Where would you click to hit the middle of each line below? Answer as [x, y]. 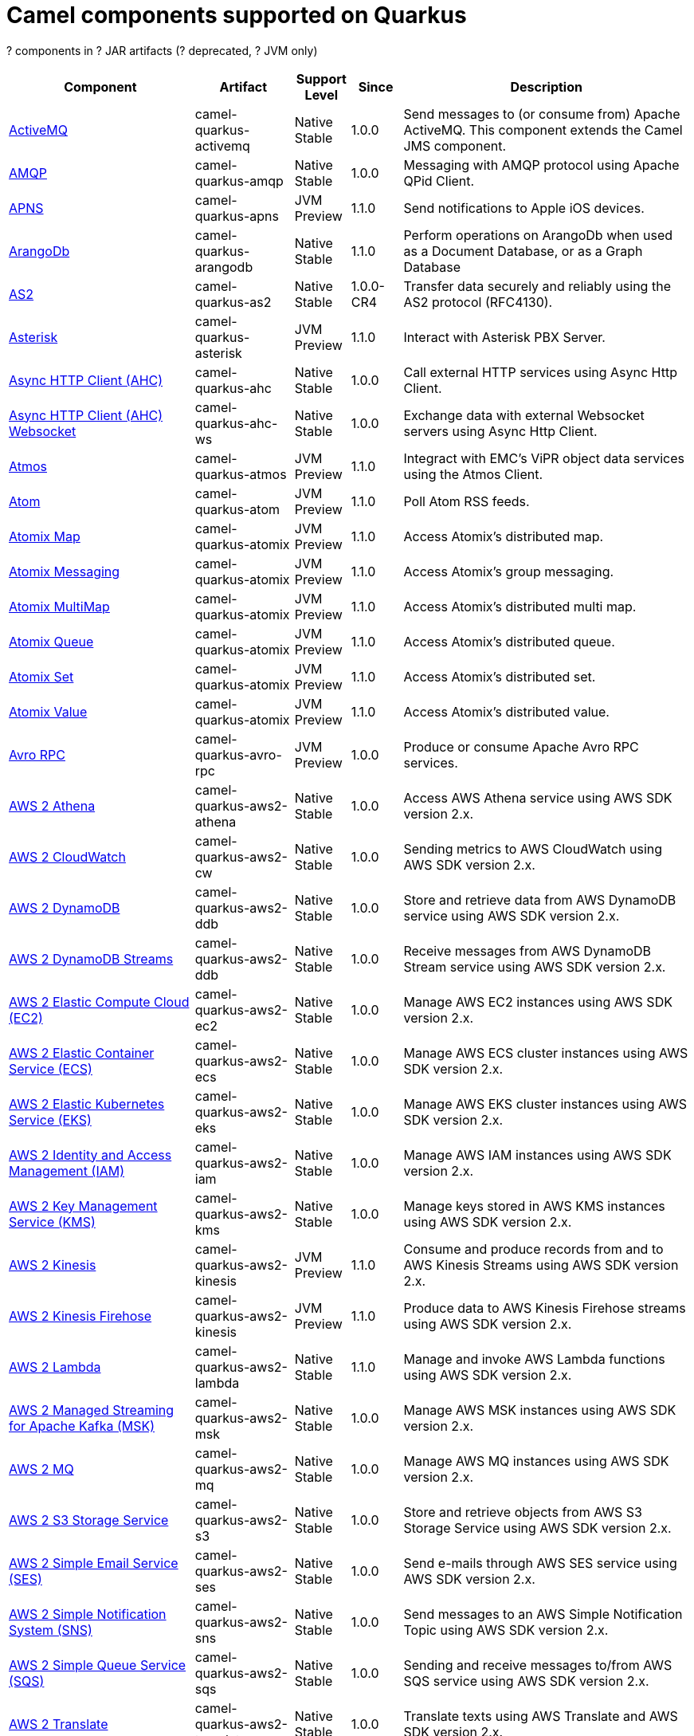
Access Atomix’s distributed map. [504, 536]
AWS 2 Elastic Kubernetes [87, 1104]
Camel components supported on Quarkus [237, 15]
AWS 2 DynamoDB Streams [91, 958]
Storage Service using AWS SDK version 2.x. [537, 1528]
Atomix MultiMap [59, 606]
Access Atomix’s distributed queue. [509, 641]
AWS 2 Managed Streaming [92, 1410]
